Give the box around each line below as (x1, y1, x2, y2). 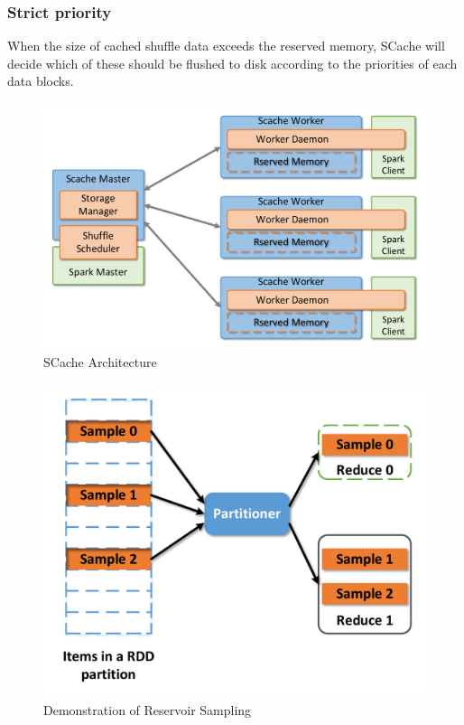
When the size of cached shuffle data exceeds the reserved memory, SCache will (7, 36, 445, 55)
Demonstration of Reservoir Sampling (43, 700, 252, 719)
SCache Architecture (43, 353, 157, 372)
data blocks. (7, 71, 74, 90)
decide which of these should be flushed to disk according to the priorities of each (7, 53, 458, 72)
